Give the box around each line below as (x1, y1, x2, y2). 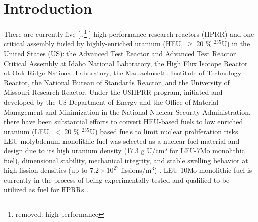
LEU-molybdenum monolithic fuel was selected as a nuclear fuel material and (4, 136, 240, 146)
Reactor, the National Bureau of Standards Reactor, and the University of (4, 77, 230, 87)
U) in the (221, 38, 250, 49)
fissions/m (121, 165, 152, 175)
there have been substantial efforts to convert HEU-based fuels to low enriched (4, 116, 243, 127)
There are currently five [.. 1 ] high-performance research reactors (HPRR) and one (4, 27, 254, 39)
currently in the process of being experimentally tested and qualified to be (4, 174, 230, 185)
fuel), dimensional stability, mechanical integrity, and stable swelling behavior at (4, 155, 248, 165)
